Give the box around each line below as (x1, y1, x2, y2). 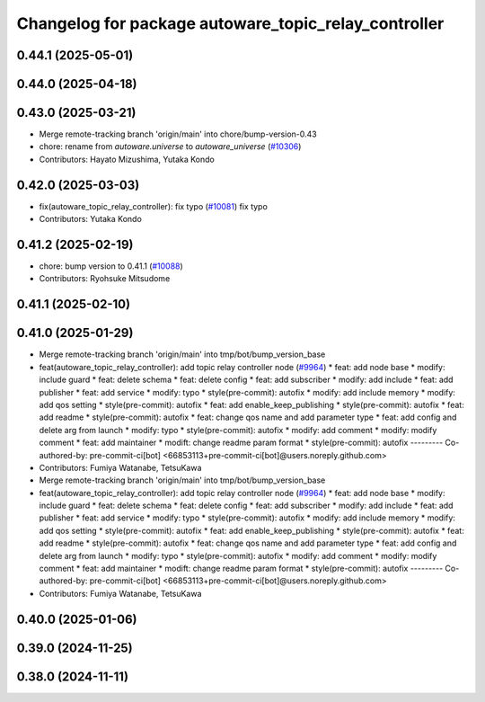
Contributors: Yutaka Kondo (39, 214, 143, 225)
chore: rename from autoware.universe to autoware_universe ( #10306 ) (39, 141, 302, 152)
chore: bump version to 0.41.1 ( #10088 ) (39, 261, 183, 271)
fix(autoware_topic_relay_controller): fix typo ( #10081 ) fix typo (39, 200, 269, 211)
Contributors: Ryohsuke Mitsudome (39, 273, 171, 284)
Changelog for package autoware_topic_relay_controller (16, 13, 445, 33)
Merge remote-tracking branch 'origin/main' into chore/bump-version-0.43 (39, 129, 318, 139)
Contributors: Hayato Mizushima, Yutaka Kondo (39, 154, 215, 164)
